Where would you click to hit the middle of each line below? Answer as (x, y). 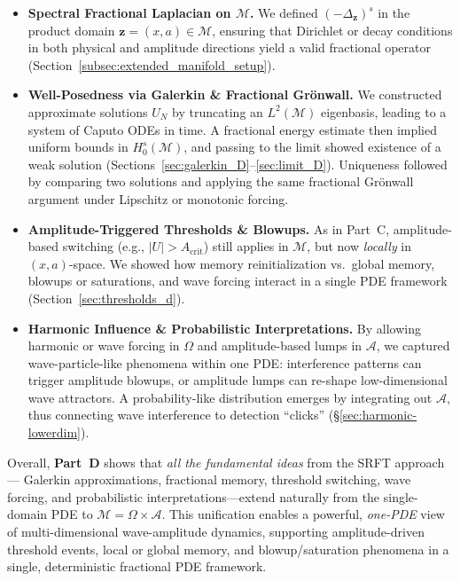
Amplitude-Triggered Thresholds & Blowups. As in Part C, (209, 228)
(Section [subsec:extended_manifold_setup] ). (152, 64)
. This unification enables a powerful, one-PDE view (303, 514)
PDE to (72, 514)
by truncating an (218, 111)
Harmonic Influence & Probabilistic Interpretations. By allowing (224, 328)
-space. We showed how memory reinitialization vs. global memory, (252, 263)
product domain (71, 30)
